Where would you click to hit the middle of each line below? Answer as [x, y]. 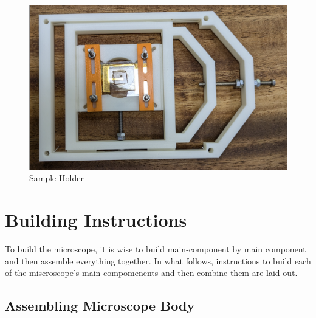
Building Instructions [96, 220]
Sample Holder [57, 178]
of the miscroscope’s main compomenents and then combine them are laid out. [151, 273]
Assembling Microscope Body [100, 306]
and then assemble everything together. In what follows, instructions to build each [158, 261]
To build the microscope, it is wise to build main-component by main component [156, 248]
